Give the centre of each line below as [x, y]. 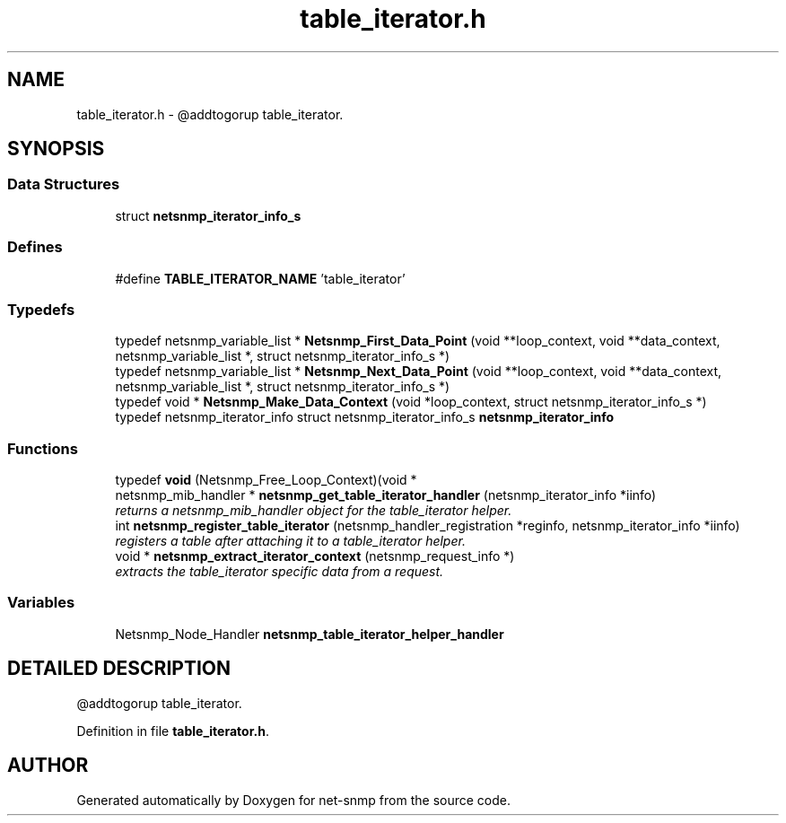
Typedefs [41, 309]
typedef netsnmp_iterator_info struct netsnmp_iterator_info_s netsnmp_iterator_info [365, 417]
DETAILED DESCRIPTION [119, 669]
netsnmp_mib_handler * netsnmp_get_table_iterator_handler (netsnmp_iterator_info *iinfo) [386, 495]
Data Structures [64, 184]
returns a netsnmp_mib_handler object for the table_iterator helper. [314, 511]
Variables [41, 603]
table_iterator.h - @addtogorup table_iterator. [210, 114]
